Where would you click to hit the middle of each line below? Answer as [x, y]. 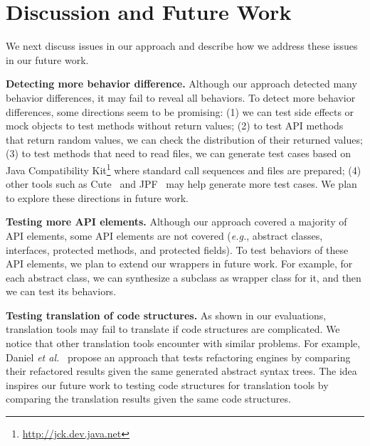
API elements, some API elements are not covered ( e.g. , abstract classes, [164, 235]
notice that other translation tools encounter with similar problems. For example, [183, 343]
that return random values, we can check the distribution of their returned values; [184, 139]
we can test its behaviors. [61, 291]
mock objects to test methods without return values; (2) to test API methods [175, 126]
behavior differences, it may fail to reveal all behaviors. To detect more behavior [181, 97]
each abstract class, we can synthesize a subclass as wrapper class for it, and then [184, 277]
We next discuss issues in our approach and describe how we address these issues [182, 46]
